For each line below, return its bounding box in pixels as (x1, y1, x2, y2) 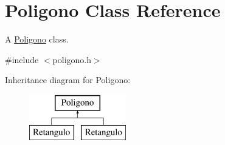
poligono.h (52, 53, 91, 66)
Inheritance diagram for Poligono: (5, 73, 131, 86)
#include (5, 53, 39, 66)
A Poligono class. (5, 33, 69, 46)
